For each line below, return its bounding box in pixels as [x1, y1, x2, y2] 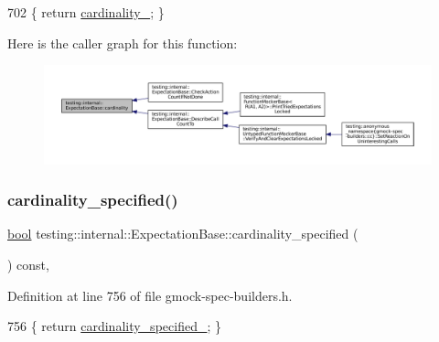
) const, [7, 255, 49, 274]
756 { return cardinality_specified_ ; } [7, 316, 221, 336]
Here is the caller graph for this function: [7, 33, 238, 52]
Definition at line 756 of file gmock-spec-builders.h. [7, 285, 293, 305]
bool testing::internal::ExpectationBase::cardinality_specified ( [7, 224, 359, 243]
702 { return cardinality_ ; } [7, 3, 165, 21]
